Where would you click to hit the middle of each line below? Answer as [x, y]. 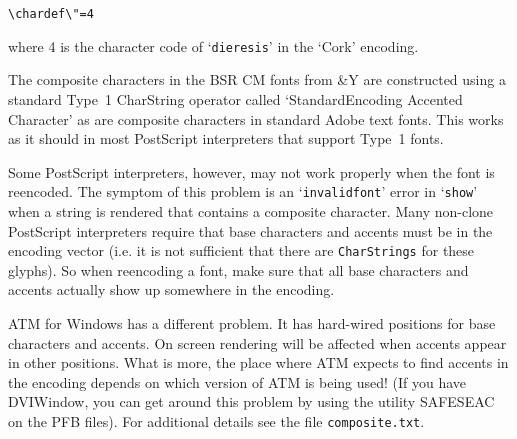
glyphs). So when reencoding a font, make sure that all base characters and [238, 269]
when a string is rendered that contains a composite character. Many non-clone [251, 210]
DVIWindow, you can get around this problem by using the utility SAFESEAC [251, 401]
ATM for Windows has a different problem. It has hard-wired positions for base [252, 322]
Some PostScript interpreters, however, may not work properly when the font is [251, 171]
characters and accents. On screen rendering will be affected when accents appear [257, 342]
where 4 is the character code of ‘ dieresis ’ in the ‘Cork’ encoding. [213, 45]
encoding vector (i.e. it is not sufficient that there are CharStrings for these [241, 250]
